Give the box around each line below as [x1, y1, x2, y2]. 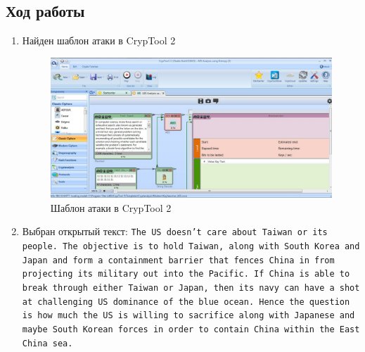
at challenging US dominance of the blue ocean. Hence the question [22, 296, 350, 307]
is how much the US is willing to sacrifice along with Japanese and [22, 310, 355, 321]
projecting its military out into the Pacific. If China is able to [22, 269, 350, 279]
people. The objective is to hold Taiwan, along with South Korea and [22, 241, 360, 251]
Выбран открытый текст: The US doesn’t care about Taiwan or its [22, 224, 328, 239]
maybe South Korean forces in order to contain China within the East [22, 324, 360, 334]
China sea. [22, 338, 73, 348]
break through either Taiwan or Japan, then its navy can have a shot [22, 282, 360, 293]
